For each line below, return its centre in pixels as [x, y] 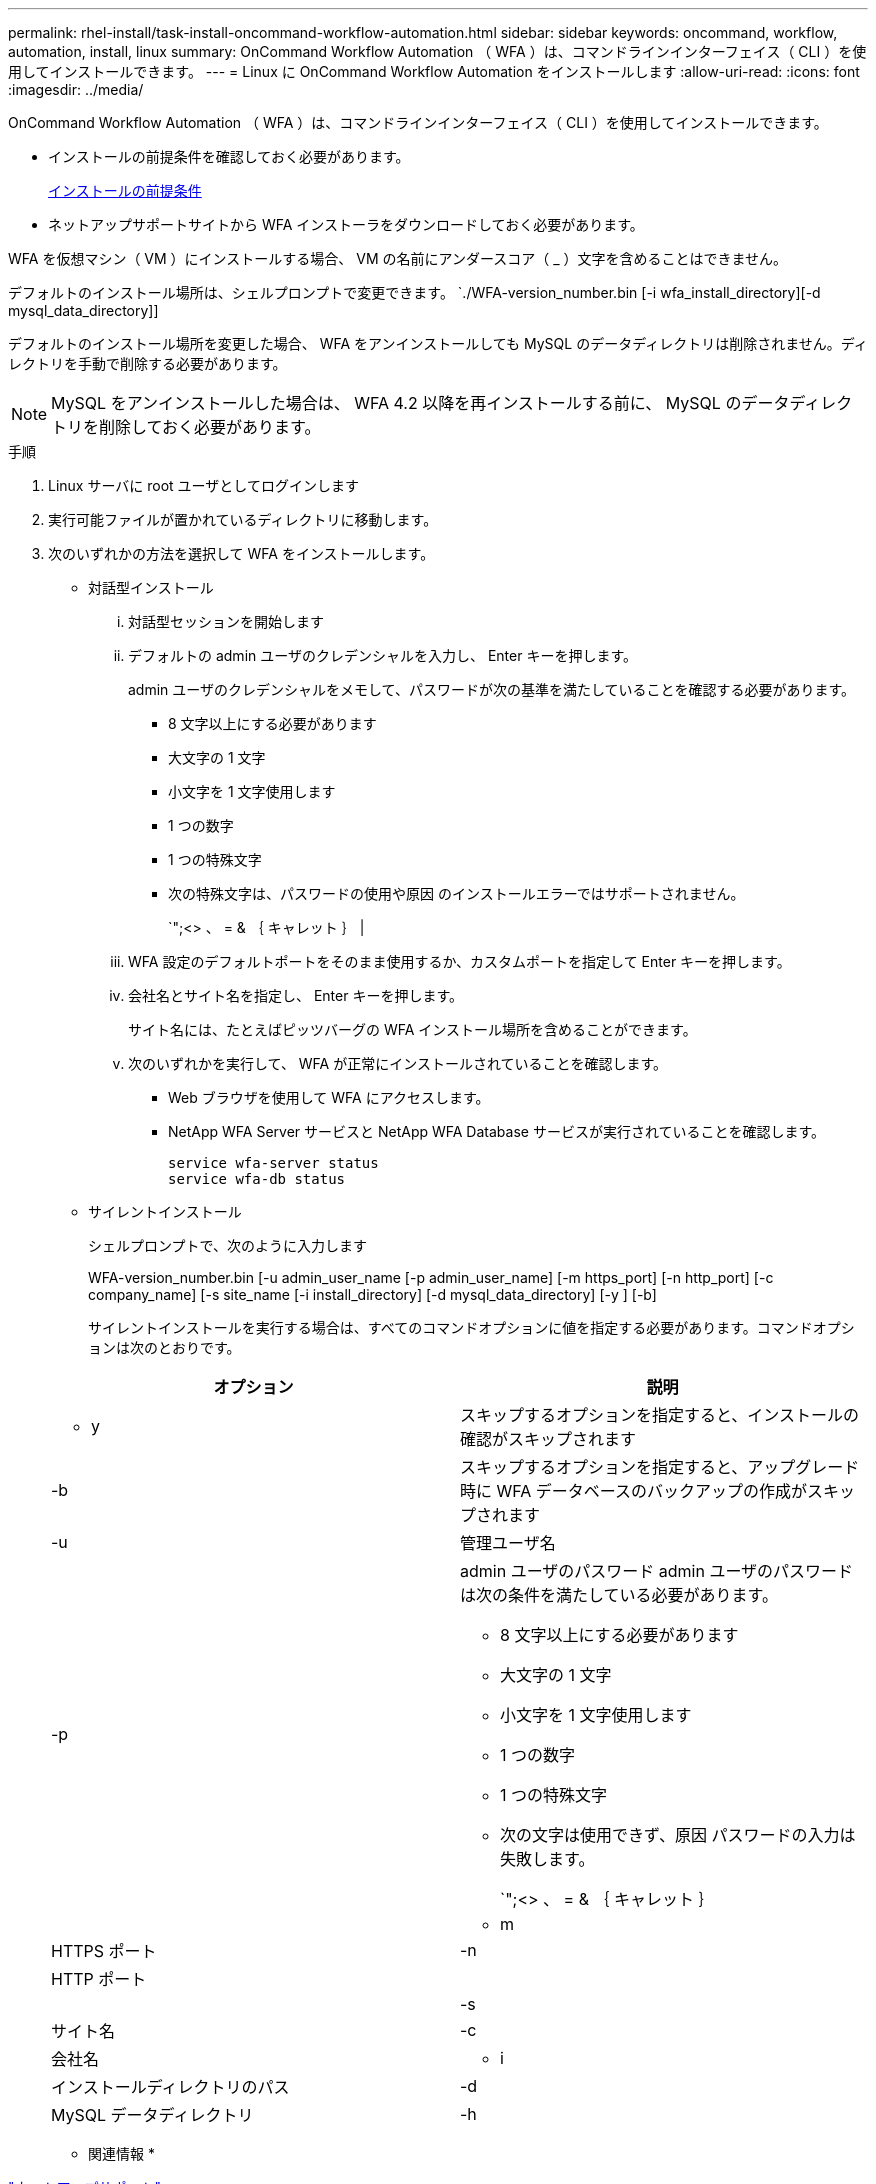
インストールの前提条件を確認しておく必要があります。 [229, 156]
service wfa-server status [273, 1163]
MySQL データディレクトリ [152, 2115]
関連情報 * [121, 2153]
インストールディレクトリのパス [170, 2087]
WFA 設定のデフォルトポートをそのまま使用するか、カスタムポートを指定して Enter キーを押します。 [459, 961]
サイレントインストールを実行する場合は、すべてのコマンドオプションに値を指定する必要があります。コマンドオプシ [471, 1327]
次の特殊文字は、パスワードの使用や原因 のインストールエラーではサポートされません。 [456, 893]
